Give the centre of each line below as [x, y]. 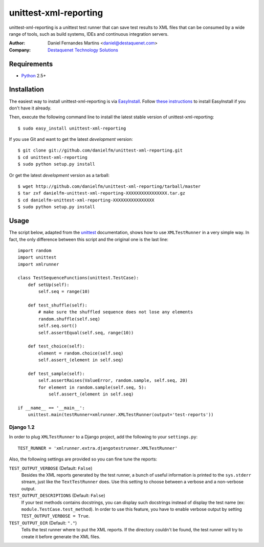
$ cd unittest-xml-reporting [53, 157]
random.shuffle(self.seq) [69, 319]
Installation [26, 90]
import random [34, 250]
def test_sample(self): [56, 373]
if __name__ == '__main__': [51, 408]
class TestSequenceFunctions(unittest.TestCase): [78, 278]
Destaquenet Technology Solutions [83, 50]
